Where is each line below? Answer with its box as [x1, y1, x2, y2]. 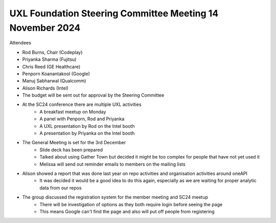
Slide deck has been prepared [39, 146, 103, 153]
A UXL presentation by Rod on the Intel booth [39, 123, 135, 129]
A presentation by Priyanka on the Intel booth [39, 130, 135, 137]
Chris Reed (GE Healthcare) [22, 63, 81, 70]
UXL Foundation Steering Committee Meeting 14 [9, 8, 219, 19]
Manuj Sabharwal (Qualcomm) [22, 78, 86, 84]
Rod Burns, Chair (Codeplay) [22, 49, 83, 55]
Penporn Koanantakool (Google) [22, 71, 90, 77]
